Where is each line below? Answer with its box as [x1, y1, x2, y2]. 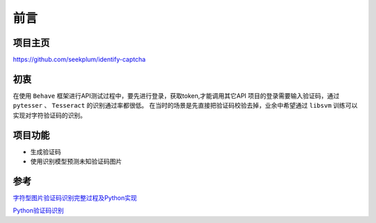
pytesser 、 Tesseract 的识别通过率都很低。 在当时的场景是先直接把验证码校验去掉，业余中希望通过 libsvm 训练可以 [13, 101, 358, 110]
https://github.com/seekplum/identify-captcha [13, 56, 146, 64]
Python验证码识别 [13, 206, 64, 215]
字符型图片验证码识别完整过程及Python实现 [13, 193, 137, 201]
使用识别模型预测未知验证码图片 [30, 157, 122, 166]
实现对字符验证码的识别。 [13, 111, 86, 119]
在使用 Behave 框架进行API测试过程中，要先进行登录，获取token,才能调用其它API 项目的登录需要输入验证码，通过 [13, 91, 340, 100]
